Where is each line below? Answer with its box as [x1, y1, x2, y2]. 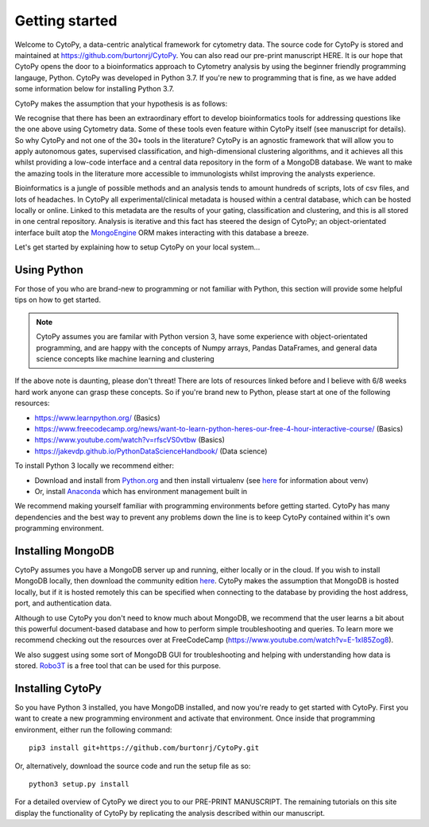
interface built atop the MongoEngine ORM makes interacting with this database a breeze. [14, 227, 309, 238]
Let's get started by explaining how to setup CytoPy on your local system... [14, 242, 261, 252]
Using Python [14, 263, 83, 276]
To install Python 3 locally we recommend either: [14, 461, 175, 470]
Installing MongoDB [14, 544, 114, 558]
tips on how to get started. [14, 295, 101, 305]
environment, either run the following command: [14, 725, 172, 734]
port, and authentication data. [14, 598, 112, 608]
